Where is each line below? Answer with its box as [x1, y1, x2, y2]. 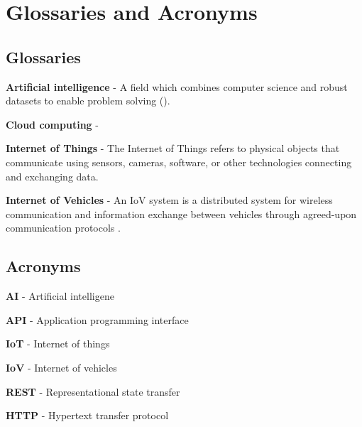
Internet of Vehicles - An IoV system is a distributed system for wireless [6, 193, 333, 207]
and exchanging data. [6, 168, 99, 183]
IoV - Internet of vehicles [6, 360, 117, 374]
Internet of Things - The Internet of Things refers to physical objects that [6, 141, 340, 156]
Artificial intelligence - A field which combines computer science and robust [6, 79, 348, 94]
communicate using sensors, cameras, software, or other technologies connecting [6, 154, 352, 169]
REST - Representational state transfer [6, 384, 180, 399]
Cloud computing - [6, 117, 99, 131]
